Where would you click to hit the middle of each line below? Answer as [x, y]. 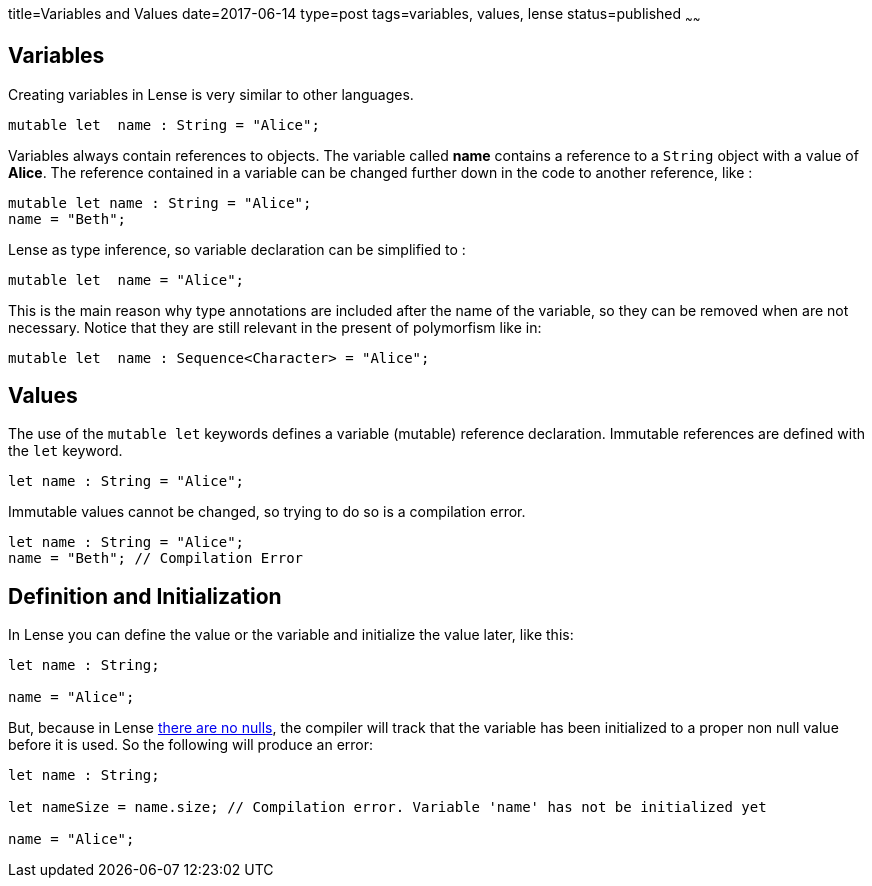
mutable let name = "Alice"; [126, 279]
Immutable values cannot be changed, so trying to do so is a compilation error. [267, 512]
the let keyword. [65, 451]
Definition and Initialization [145, 596]
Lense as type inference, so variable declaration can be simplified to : [237, 249]
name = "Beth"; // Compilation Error [156, 558]
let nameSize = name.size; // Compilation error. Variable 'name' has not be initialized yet [387, 807]
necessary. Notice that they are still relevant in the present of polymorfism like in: [275, 327]
